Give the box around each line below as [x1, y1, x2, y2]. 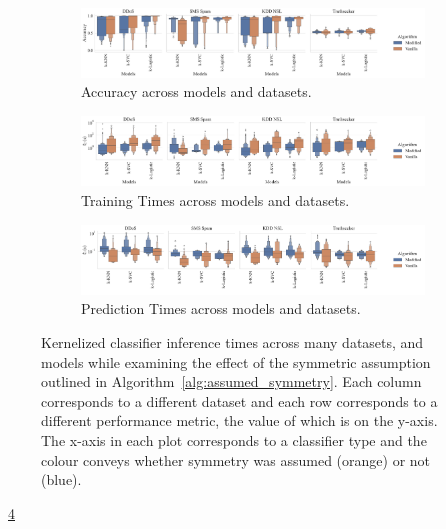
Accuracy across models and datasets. [81, 81, 312, 102]
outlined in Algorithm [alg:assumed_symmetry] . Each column [41, 371, 422, 392]
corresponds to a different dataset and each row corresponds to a [41, 390, 438, 411]
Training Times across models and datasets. [81, 189, 350, 210]
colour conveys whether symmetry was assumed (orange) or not [41, 449, 431, 470]
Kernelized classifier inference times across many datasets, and [41, 331, 424, 352]
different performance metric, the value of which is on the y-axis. [41, 410, 438, 431]
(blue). [41, 469, 82, 490]
